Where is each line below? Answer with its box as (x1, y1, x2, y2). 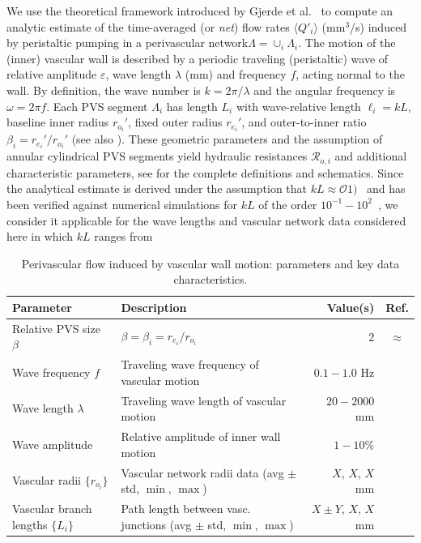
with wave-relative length (236, 97, 361, 114)
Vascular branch (12, 499, 92, 516)
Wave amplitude (12, 435, 93, 452)
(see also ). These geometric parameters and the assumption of (71, 130, 383, 148)
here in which (6, 228, 74, 245)
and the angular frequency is (253, 81, 396, 98)
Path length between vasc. (121, 499, 251, 516)
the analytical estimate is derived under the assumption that (6, 180, 307, 197)
